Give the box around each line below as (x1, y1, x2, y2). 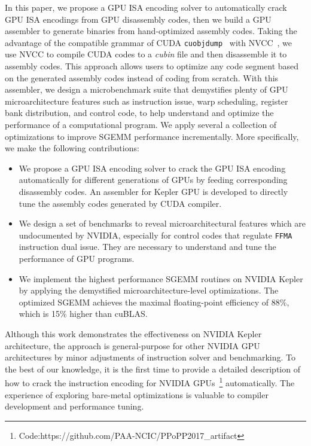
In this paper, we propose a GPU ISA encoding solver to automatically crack (5, 1, 287, 13)
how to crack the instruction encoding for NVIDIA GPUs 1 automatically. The (5, 375, 295, 389)
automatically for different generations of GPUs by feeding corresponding (19, 173, 288, 186)
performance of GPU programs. (19, 252, 135, 264)
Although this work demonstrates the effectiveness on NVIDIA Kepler (5, 327, 262, 340)
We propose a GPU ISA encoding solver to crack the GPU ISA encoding (19, 161, 286, 174)
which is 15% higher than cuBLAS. (19, 307, 148, 320)
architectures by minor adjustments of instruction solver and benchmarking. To (5, 351, 295, 363)
